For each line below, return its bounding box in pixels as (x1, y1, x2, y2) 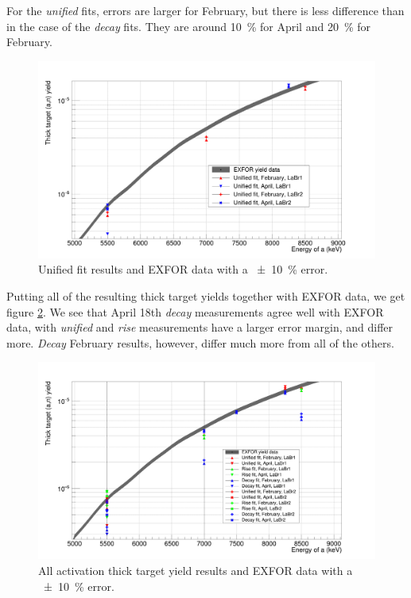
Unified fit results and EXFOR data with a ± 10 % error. (38, 261, 328, 278)
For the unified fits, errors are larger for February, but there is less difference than (6, 2, 405, 18)
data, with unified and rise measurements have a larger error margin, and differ (6, 319, 394, 336)
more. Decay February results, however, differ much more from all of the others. (6, 334, 394, 351)
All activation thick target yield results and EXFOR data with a (38, 561, 353, 578)
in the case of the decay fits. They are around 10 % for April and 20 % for (6, 17, 370, 34)
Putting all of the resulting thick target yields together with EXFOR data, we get (6, 287, 405, 304)
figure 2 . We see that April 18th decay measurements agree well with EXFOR (6, 303, 384, 320)
